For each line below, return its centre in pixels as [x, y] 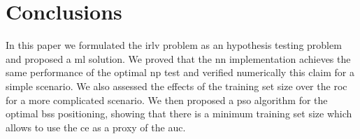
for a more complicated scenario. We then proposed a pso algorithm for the [167, 100]
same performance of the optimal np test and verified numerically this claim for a [180, 72]
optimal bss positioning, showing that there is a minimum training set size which [179, 114]
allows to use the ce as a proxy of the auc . [96, 127]
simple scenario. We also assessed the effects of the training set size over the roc [177, 86]
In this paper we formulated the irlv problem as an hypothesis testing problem [174, 45]
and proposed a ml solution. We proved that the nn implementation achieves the [178, 58]
